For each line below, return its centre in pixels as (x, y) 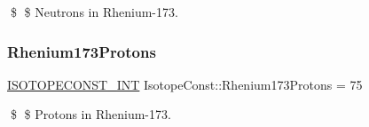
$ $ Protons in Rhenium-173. (90, 114)
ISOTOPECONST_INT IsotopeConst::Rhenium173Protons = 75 (185, 84)
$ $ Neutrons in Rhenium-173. (94, 12)
